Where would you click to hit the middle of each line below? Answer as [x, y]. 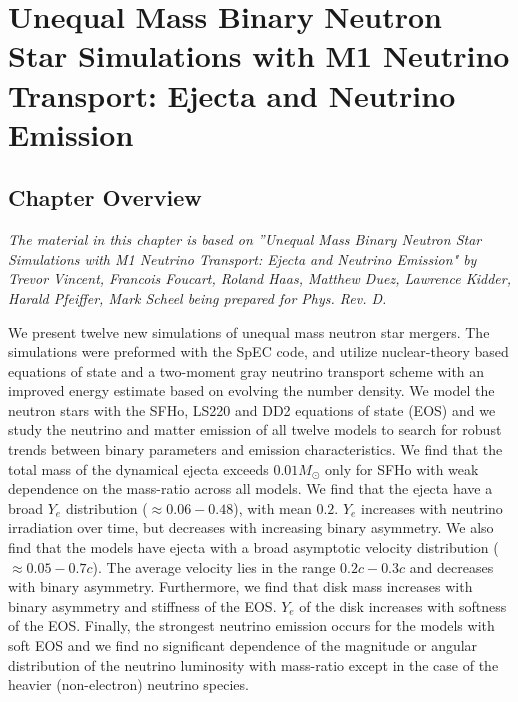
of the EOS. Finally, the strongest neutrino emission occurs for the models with [251, 625]
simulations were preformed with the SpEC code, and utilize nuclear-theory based [258, 351]
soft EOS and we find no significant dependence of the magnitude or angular [243, 645]
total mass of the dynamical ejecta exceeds [138, 468]
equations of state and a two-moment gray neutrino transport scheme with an [246, 370]
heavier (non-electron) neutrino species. [128, 684]
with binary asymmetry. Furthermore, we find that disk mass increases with [240, 586]
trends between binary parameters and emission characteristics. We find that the [255, 449]
